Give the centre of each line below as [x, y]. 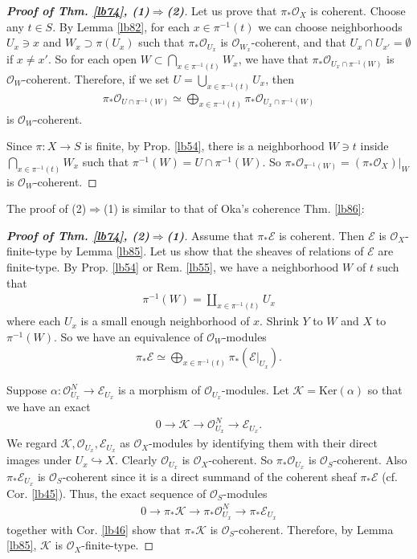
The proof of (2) [47, 208]
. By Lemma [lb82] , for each [121, 26]
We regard [32, 443]
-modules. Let [255, 390]
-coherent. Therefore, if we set [96, 78]
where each [34, 321]
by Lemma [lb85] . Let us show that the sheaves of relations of [212, 251]
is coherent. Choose [358, 10]
